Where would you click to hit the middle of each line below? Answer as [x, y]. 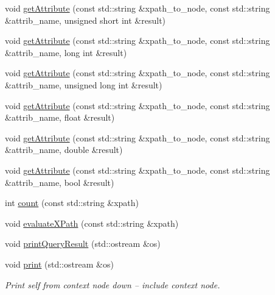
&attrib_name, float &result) [60, 117]
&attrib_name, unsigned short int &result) [85, 20]
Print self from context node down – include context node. [113, 284]
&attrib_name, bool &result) [60, 182]
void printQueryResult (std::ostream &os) [83, 243]
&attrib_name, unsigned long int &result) [84, 84]
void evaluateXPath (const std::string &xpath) [92, 223]
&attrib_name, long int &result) [66, 52]
